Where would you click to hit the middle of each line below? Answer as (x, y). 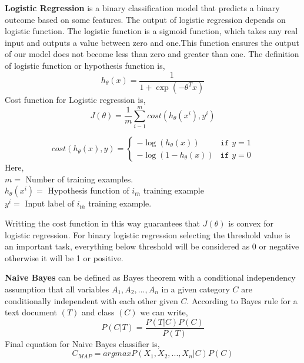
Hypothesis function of (88, 190)
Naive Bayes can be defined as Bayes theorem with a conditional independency (150, 277)
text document (31, 312)
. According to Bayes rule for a (242, 300)
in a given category (196, 289)
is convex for (251, 223)
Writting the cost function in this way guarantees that (103, 223)
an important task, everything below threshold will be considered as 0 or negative (152, 246)
